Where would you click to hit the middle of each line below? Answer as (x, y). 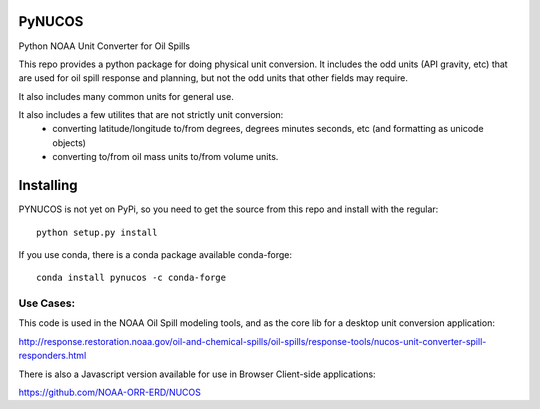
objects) (69, 142)
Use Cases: (46, 303)
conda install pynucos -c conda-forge (131, 278)
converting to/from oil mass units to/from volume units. (165, 157)
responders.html (52, 356)
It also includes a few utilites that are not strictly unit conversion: (151, 115)
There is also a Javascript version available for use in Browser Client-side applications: (197, 374)
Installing (48, 185)
